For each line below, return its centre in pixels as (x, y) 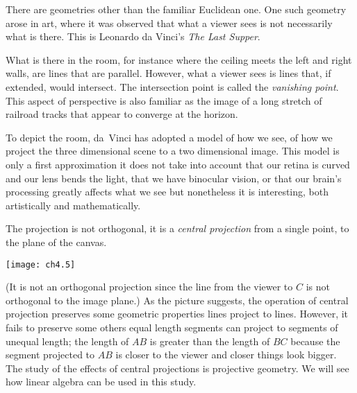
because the (315, 341)
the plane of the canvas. (56, 242)
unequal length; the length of (67, 341)
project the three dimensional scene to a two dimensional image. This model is (173, 151)
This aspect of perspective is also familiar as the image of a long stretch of (164, 100)
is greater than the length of (210, 341)
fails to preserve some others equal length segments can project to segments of (172, 327)
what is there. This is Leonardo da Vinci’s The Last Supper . (133, 36)
